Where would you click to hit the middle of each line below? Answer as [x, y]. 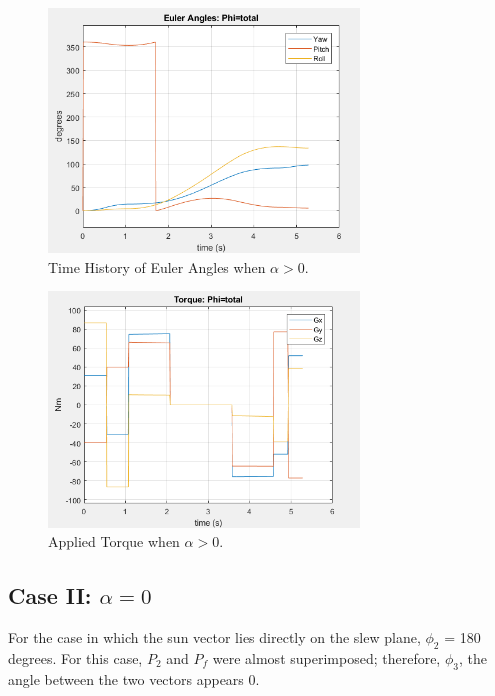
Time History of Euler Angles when [157, 266]
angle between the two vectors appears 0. [134, 678]
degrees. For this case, [75, 658]
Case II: [50, 595]
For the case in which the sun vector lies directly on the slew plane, [214, 637]
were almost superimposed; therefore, [326, 658]
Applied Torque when [114, 541]
